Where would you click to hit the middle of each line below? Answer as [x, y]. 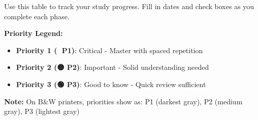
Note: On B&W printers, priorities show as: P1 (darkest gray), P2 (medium [123, 101]
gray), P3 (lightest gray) [42, 111]
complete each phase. [37, 16]
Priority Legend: [34, 33]
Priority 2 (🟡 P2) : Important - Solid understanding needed [112, 67]
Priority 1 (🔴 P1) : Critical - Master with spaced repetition [109, 50]
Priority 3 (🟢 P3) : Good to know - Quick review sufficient [111, 84]
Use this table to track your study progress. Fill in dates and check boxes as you [129, 6]
